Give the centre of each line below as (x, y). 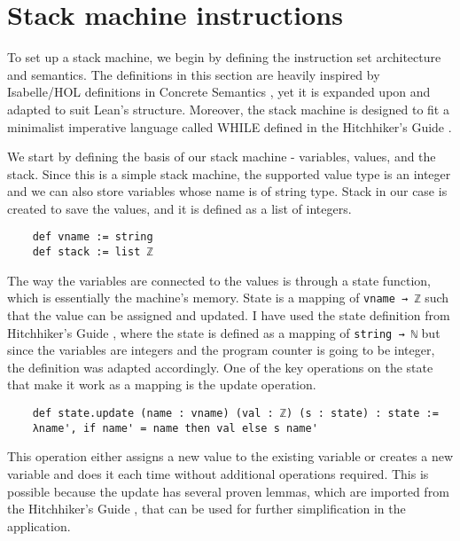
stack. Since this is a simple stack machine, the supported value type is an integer (229, 173)
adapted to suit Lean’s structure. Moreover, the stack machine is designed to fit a (228, 109)
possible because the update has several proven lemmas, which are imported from (228, 491)
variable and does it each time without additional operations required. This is (218, 473)
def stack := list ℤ (93, 252)
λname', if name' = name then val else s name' (175, 428)
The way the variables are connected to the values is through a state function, (219, 280)
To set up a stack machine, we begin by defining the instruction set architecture (224, 57)
